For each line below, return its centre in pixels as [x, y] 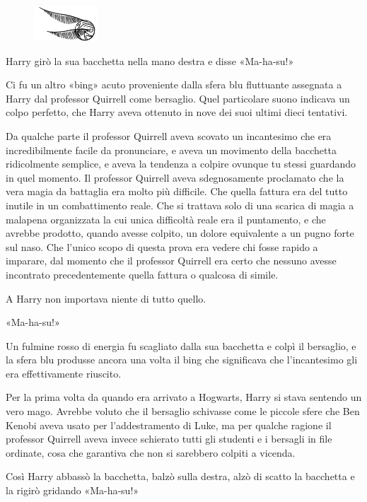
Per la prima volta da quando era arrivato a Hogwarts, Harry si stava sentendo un [184, 397]
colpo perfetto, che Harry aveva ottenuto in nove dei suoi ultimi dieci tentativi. [177, 112]
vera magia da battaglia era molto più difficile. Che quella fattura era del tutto [177, 191]
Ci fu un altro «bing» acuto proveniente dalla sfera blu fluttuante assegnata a [174, 84]
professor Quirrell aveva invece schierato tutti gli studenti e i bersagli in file [169, 439]
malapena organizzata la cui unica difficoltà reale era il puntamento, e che [166, 219]
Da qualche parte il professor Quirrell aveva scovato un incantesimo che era [169, 135]
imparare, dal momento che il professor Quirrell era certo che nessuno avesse [171, 261]
